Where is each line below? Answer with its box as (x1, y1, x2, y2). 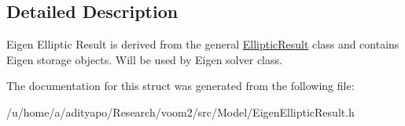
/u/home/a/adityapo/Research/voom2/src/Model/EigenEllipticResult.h (6, 103, 355, 120)
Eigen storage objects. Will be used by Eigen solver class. (6, 51, 282, 67)
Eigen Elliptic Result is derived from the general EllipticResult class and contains (6, 36, 399, 52)
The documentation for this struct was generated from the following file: (6, 77, 355, 94)
